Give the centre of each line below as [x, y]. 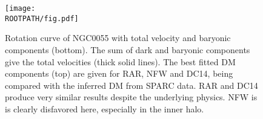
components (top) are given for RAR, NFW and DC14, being [119, 73]
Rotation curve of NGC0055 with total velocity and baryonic [118, 38]
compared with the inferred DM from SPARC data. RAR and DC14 [131, 85]
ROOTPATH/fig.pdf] [42, 18]
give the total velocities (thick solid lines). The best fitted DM [120, 61]
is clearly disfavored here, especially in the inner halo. [105, 108]
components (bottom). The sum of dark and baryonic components [128, 49]
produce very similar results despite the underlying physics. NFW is [131, 97]
